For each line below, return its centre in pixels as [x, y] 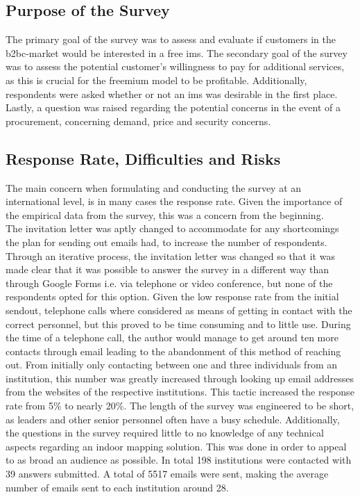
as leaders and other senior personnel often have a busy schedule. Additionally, [173, 419]
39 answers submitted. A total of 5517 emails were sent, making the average [167, 474]
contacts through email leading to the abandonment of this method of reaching [173, 351]
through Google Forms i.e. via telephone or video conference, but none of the [169, 283]
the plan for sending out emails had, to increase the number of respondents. [166, 242]
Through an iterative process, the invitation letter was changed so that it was [170, 255]
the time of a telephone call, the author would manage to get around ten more [172, 337]
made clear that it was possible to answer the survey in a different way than [167, 269]
